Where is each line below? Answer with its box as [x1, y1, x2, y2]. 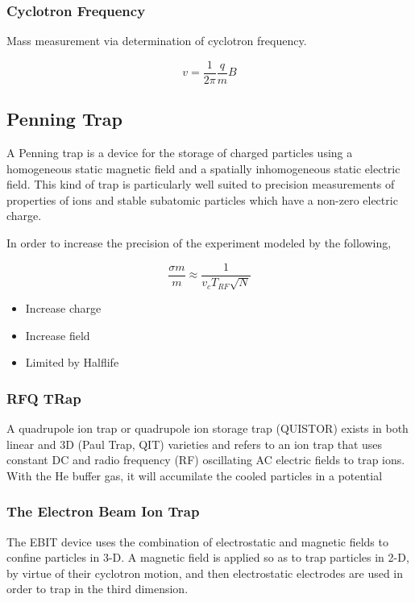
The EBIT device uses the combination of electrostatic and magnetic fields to [6, 533, 388, 550]
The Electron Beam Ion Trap [6, 501, 200, 521]
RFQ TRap [6, 388, 81, 408]
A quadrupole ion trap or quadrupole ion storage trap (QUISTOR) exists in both [6, 420, 409, 437]
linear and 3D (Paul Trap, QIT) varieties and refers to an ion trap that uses [6, 435, 383, 452]
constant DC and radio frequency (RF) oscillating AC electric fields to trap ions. [6, 451, 405, 468]
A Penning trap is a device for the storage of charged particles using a [6, 144, 353, 161]
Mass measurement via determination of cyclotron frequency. [6, 32, 307, 49]
